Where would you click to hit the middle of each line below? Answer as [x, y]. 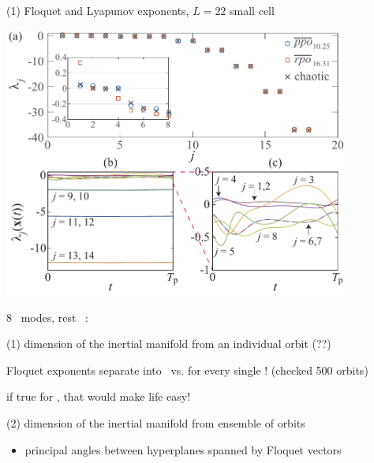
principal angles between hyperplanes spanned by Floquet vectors [183, 449]
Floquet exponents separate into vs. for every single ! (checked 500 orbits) [187, 370]
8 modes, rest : [48, 317]
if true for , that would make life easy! [99, 396]
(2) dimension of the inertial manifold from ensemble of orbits [156, 422]
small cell [252, 10]
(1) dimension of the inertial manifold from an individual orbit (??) [169, 344]
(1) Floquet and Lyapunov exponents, [98, 10]
